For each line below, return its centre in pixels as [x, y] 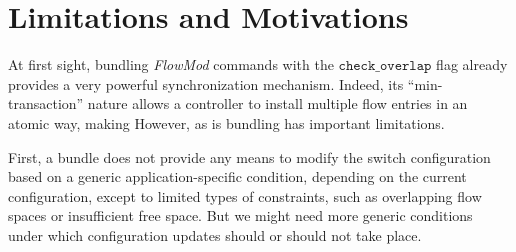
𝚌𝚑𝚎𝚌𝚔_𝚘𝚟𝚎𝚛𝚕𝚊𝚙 [385, 66]
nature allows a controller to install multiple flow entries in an [277, 103]
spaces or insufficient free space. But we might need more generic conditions [240, 215]
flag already [472, 64]
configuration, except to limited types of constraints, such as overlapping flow [245, 195]
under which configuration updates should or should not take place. [215, 234]
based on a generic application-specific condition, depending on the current [237, 176]
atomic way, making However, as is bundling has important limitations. [226, 122]
